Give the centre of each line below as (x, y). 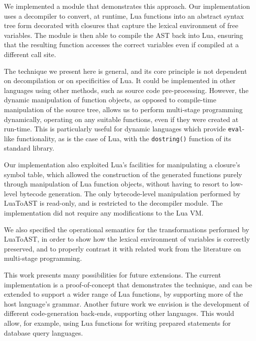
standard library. (29, 148)
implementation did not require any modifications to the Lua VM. (104, 213)
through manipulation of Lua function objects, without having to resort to (116, 184)
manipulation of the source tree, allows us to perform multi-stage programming (123, 109)
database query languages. (44, 332)
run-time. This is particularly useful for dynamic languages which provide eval (123, 129)
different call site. (30, 54)
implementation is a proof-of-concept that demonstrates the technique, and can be (128, 284)
